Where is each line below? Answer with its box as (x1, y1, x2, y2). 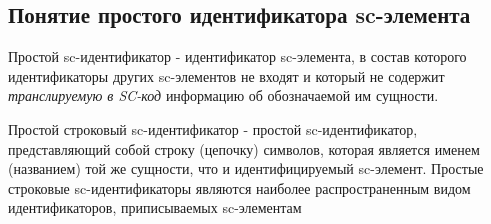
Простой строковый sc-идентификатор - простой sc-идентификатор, (8, 118, 418, 139)
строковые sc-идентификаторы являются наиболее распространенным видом (8, 177, 471, 198)
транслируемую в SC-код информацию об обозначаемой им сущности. (8, 85, 439, 106)
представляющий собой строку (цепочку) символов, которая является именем (8, 138, 480, 159)
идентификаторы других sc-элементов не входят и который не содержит (8, 65, 445, 86)
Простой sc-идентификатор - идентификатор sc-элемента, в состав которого (8, 46, 467, 67)
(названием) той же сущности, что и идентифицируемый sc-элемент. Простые (8, 158, 484, 179)
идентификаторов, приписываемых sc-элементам (8, 197, 302, 218)
